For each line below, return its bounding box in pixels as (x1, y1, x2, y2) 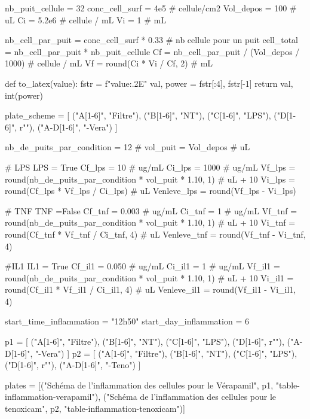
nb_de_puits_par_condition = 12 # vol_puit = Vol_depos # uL (5, 141, 250, 153)
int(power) (5, 89, 43, 101)
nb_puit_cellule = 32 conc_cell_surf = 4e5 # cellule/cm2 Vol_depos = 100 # (5, 2, 297, 14)
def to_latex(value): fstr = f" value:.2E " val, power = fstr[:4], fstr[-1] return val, (5, 77, 293, 89)
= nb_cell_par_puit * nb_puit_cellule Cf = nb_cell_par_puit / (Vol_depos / (5, 45, 300, 57)
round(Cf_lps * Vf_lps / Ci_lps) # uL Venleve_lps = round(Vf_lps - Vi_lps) (5, 184, 296, 197)
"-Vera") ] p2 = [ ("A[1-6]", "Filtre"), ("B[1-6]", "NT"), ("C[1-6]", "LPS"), (35, 347, 297, 359)
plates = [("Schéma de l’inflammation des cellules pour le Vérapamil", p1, (5, 378, 274, 391)
